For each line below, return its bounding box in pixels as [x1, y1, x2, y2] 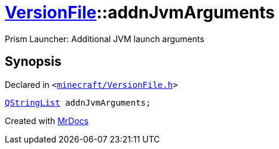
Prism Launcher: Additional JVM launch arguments [5, 33, 204, 44]
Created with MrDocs [5, 115, 89, 126]
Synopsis [5, 54, 62, 69]
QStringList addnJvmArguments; [5, 97, 151, 107]
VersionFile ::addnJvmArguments [5, 2, 275, 23]
